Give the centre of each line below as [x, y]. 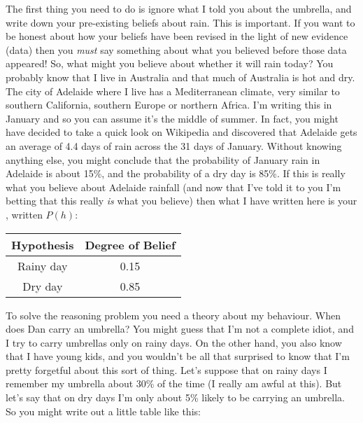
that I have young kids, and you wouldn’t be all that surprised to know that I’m [178, 356]
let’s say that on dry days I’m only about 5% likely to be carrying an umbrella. [175, 397]
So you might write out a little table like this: [103, 411]
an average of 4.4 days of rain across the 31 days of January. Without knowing [174, 145]
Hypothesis [43, 244]
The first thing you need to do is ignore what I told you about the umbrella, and [179, 8]
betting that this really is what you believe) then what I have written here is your [181, 201]
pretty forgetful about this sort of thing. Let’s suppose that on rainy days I [166, 369]
